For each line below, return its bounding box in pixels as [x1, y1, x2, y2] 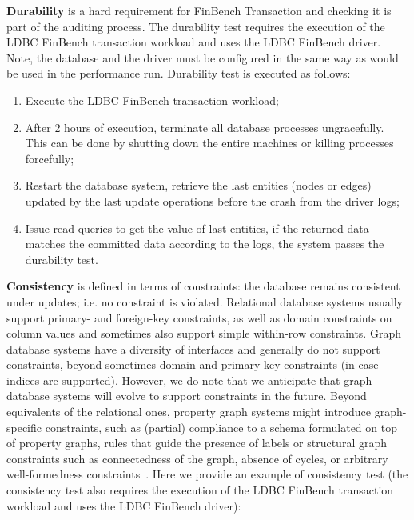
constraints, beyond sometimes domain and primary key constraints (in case [6, 356, 379, 373]
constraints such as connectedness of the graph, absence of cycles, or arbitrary [6, 450, 388, 466]
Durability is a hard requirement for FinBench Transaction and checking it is [6, 2, 392, 18]
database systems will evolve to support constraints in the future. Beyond [6, 387, 367, 404]
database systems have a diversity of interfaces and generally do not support [6, 340, 380, 357]
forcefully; [25, 150, 74, 166]
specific [6, 418, 42, 435]
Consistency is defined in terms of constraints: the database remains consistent [6, 278, 400, 294]
